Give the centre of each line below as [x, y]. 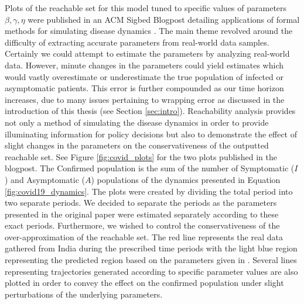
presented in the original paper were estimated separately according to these [142, 214]
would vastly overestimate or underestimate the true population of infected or [144, 76]
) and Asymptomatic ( [45, 179]
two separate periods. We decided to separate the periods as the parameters [141, 203]
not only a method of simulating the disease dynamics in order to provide [137, 122]
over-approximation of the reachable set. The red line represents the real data [144, 236]
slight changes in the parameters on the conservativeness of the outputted [137, 145]
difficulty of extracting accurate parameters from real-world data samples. [137, 42]
